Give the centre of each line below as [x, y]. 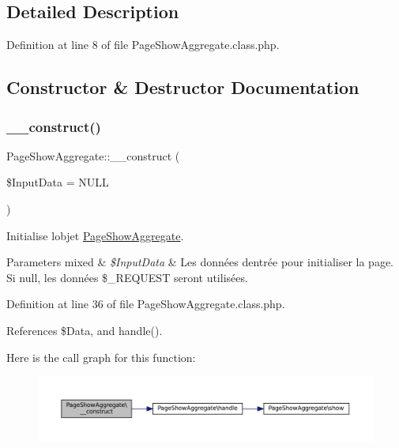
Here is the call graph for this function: [101, 357]
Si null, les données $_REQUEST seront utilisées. [127, 277]
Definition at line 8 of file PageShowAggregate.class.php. [143, 45]
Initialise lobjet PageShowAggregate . [95, 235]
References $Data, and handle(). [85, 330]
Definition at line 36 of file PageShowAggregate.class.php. [146, 304]
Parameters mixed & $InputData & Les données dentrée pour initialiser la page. [200, 262]
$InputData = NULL [58, 182]
